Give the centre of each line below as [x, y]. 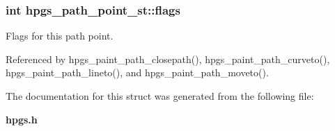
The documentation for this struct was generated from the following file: [160, 96]
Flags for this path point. [60, 36]
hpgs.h [22, 119]
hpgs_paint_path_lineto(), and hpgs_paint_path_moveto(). [137, 72]
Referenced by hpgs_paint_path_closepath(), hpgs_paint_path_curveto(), [168, 59]
